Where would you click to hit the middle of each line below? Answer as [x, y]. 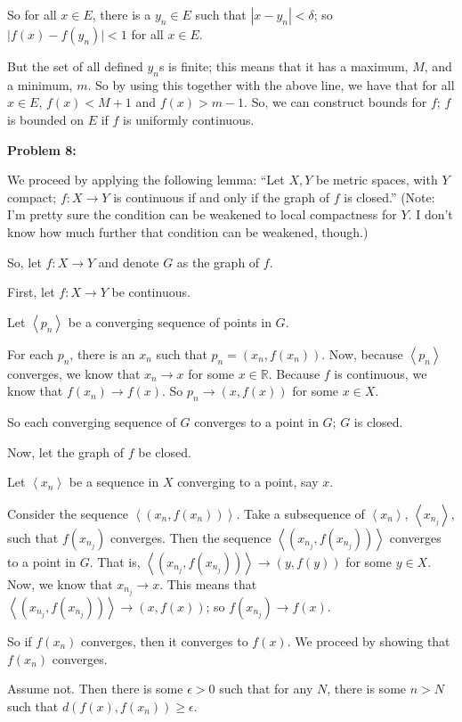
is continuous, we [381, 373]
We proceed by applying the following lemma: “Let [146, 180]
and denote [129, 262]
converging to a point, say [248, 482]
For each [30, 353]
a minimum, [40, 84]
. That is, [115, 561]
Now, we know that [60, 583]
